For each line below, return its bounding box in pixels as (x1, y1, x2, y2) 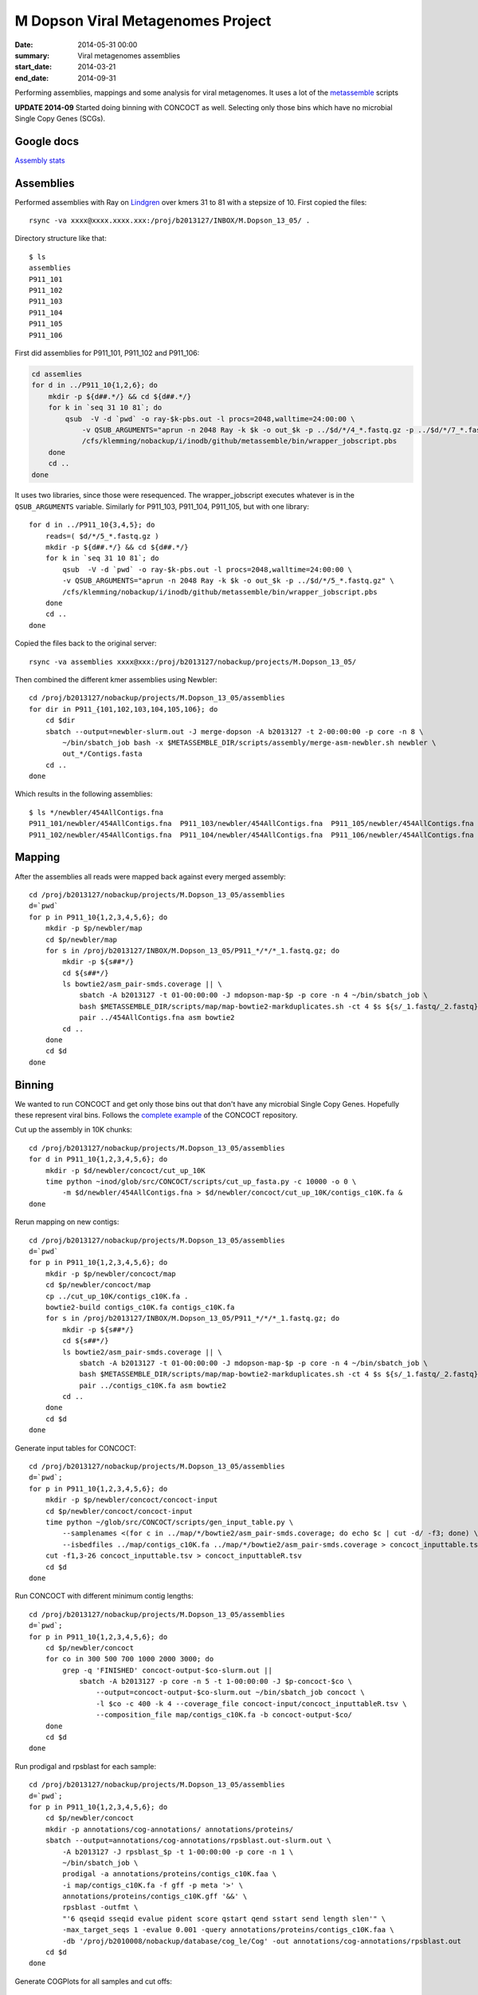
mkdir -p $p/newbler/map (45, 924, 143, 933)
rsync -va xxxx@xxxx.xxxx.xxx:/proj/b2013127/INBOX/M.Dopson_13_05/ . (29, 216, 311, 225)
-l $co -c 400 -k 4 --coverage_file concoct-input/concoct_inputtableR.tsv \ (96, 1699, 407, 1708)
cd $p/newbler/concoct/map (45, 1281, 151, 1290)
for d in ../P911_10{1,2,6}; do (31, 381, 159, 390)
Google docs (14, 134, 80, 148)
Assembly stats (14, 156, 65, 165)
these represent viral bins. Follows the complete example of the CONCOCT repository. (14, 1110, 298, 1120)
